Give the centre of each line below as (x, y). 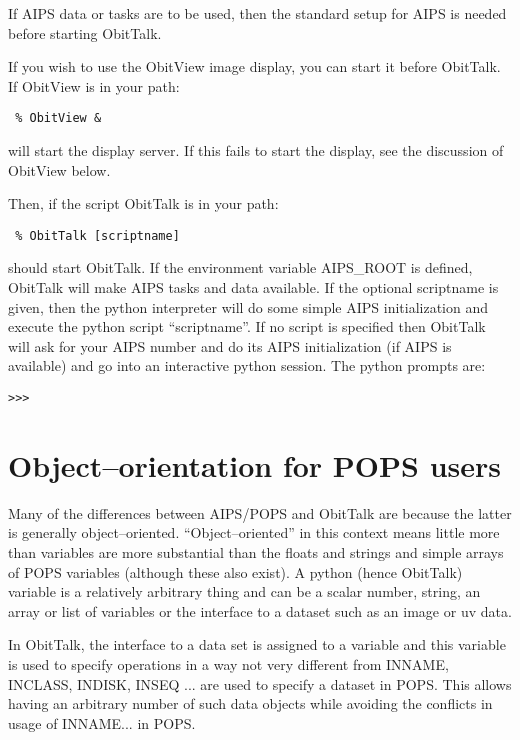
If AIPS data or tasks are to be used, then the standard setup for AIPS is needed (257, 13)
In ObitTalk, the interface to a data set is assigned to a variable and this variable (257, 644)
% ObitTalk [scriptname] (97, 235)
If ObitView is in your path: (94, 85)
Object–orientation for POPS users (254, 464)
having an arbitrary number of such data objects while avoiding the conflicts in (250, 703)
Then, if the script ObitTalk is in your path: (143, 203)
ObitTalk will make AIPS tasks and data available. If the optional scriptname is (253, 287)
